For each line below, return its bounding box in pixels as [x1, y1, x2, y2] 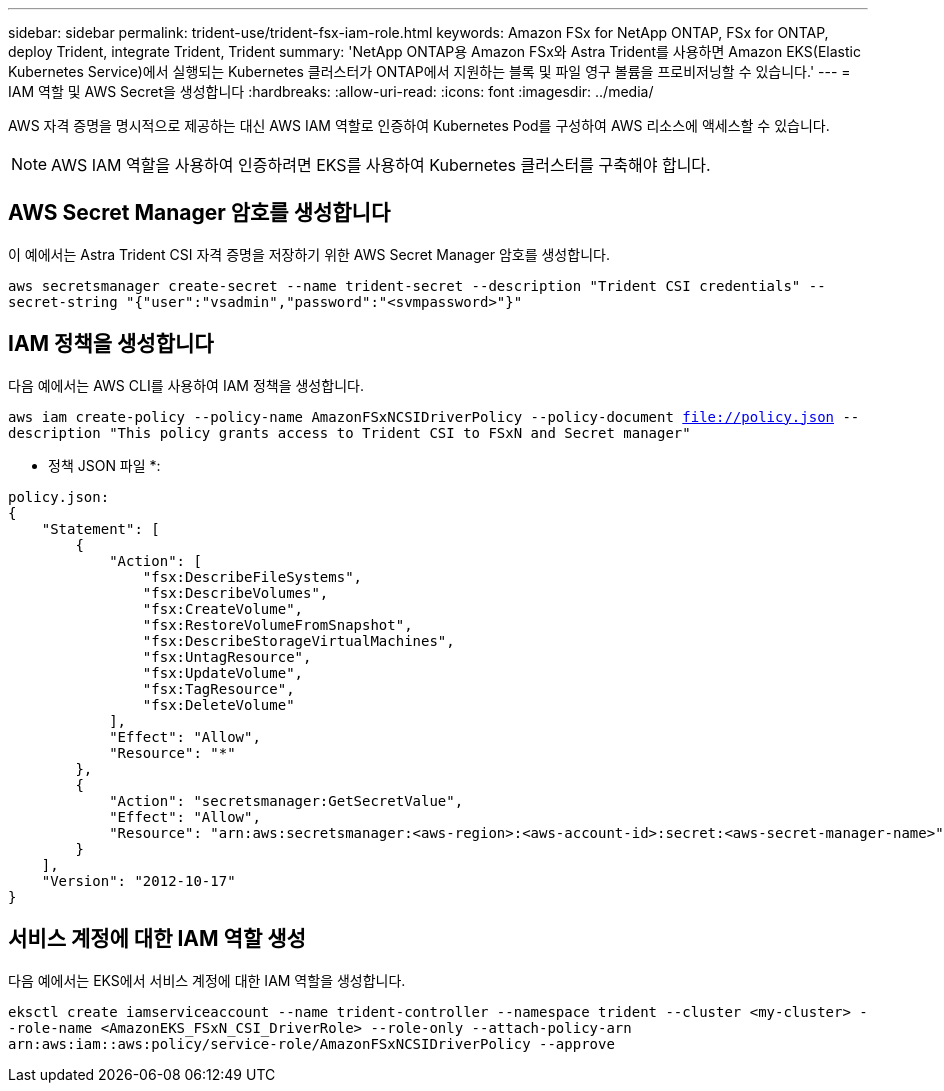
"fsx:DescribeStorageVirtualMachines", [142, 632, 455, 649]
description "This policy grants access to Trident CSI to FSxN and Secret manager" [8, 424, 691, 441]
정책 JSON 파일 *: [48, 456, 161, 474]
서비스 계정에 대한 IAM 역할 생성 [8, 926, 306, 952]
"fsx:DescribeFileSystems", [142, 568, 363, 585]
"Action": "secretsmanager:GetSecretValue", [109, 792, 464, 809]
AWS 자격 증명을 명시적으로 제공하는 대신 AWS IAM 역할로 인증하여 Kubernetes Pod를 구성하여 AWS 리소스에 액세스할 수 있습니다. [8, 117, 830, 134]
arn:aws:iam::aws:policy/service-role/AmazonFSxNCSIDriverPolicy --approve [8, 1035, 615, 1052]
